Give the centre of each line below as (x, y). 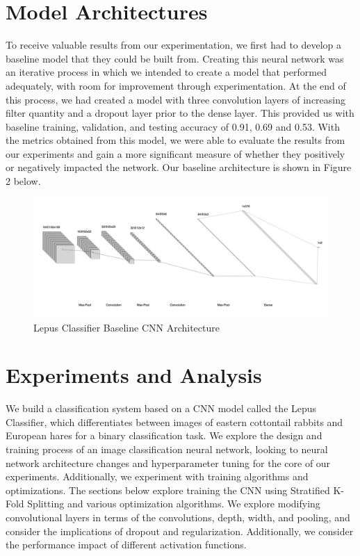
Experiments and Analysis (134, 375)
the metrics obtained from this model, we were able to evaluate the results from (175, 140)
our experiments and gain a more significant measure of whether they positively (175, 153)
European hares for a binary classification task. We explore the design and (164, 435)
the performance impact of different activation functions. (126, 545)
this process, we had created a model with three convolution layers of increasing (175, 99)
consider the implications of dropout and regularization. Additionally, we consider (180, 531)
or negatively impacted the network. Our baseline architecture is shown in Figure (179, 167)
